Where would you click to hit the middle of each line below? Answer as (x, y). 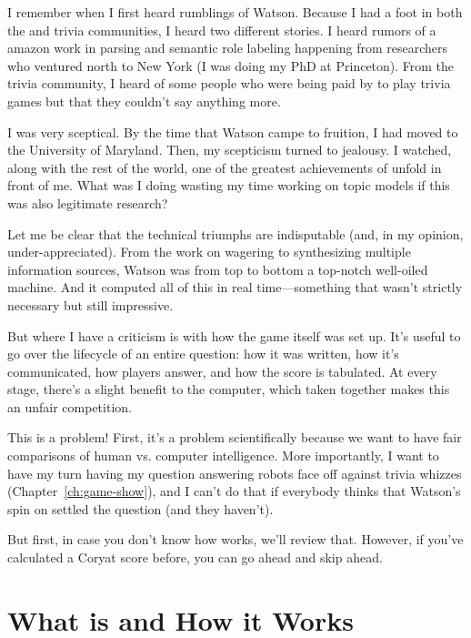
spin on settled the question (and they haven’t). (140, 508)
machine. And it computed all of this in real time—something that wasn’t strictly (235, 287)
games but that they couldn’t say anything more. (144, 101)
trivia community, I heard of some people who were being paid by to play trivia (229, 83)
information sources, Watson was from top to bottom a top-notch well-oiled (218, 269)
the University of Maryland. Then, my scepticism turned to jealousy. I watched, (230, 150)
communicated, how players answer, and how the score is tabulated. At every (222, 371)
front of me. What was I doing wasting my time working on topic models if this (229, 185)
